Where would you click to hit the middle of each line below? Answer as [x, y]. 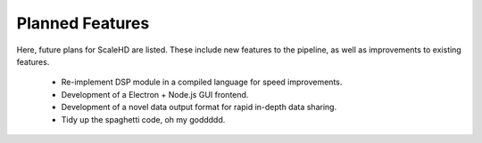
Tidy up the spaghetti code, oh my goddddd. [143, 119]
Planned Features [83, 23]
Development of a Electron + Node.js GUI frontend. [155, 94]
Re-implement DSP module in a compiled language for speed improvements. [202, 82]
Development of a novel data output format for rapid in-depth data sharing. [199, 107]
